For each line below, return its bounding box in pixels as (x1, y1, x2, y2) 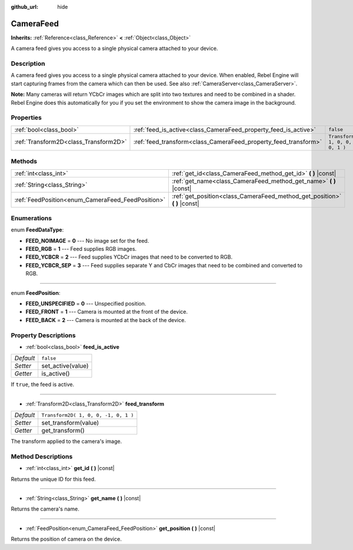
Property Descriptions (11, 331, 76, 339)
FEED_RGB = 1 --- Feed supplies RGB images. (25, 246, 137, 253)
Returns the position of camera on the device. (11, 535, 122, 543)
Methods (11, 157, 38, 166)
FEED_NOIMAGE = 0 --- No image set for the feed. (25, 237, 149, 244)
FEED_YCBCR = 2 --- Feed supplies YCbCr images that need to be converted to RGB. (25, 253, 232, 261)
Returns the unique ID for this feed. (11, 475, 96, 482)
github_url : (11, 4, 38, 10)
